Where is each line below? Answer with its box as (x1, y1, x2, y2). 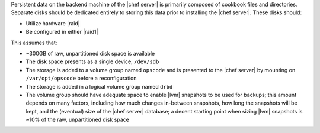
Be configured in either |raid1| (25, 28, 98, 35)
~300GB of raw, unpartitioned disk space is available (25, 50, 155, 57)
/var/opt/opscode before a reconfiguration (25, 74, 137, 82)
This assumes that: (11, 39, 57, 46)
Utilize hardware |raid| (25, 20, 80, 27)
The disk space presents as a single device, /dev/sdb (25, 58, 159, 65)
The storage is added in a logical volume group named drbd (25, 83, 173, 90)
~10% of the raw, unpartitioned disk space (25, 116, 130, 124)
